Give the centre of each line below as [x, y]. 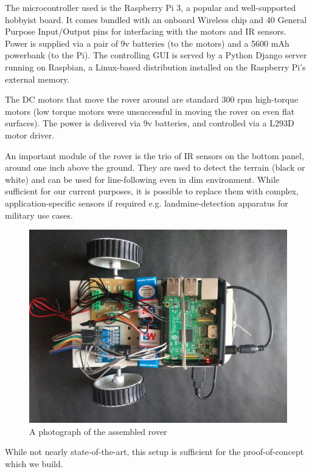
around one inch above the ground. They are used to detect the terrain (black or [155, 167]
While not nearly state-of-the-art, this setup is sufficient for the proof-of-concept [154, 452]
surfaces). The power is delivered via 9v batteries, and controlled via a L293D [150, 123]
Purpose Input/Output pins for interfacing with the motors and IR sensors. [146, 31]
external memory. [37, 79]
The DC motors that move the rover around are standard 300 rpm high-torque [152, 99]
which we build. [34, 463]
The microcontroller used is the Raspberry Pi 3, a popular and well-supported [151, 7]
